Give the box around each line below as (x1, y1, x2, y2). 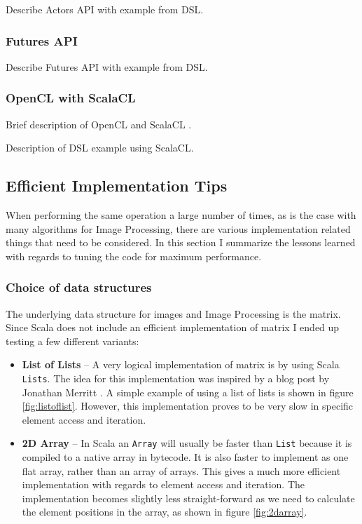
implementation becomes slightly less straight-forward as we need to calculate (22, 490, 355, 505)
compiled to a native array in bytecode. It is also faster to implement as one (22, 450, 349, 464)
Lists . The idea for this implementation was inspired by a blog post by (22, 370, 330, 385)
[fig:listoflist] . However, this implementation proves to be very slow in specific (22, 398, 354, 413)
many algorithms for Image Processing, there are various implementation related (6, 221, 351, 236)
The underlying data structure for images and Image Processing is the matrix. (6, 306, 341, 321)
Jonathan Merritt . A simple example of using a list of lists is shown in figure (22, 384, 354, 399)
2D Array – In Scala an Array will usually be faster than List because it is (22, 436, 352, 450)
